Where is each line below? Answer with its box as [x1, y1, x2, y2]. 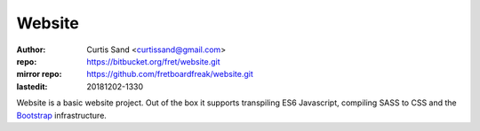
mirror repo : [16, 69, 62, 80]
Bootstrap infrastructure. [16, 110, 107, 120]
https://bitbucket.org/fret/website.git [86, 56, 221, 66]
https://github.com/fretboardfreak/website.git [86, 69, 253, 80]
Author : [16, 44, 46, 55]
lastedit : [16, 81, 48, 92]
